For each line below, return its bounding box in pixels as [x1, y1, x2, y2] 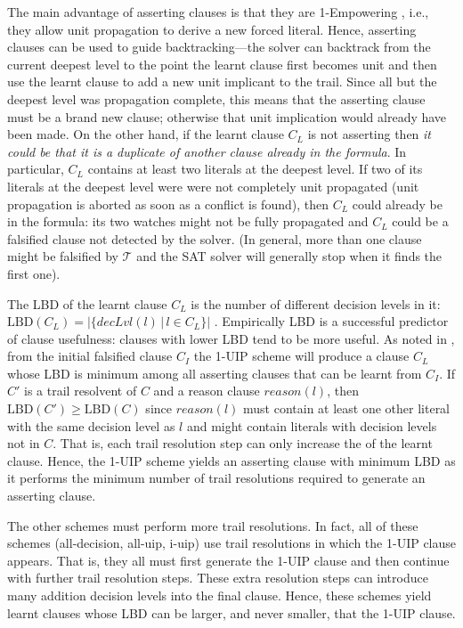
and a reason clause [153, 381, 260, 400]
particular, [7, 159, 64, 178]
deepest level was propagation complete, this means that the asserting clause [7, 89, 426, 108]
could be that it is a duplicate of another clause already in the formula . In [7, 142, 407, 160]
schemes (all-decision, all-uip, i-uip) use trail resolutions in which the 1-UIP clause [7, 534, 457, 552]
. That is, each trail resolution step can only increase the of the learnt [53, 434, 433, 453]
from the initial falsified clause [7, 347, 173, 365]
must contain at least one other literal [243, 399, 451, 418]
